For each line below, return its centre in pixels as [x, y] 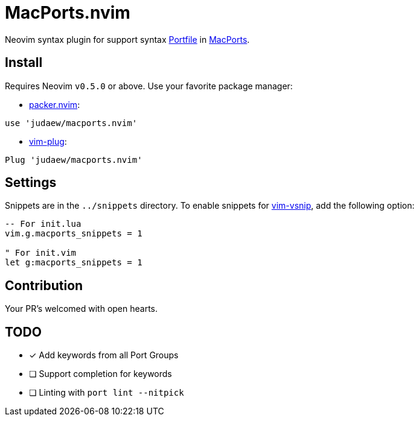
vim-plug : [48, 141]
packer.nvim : [55, 104]
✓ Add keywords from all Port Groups [104, 355]
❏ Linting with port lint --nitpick [107, 393]
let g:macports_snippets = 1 [74, 263]
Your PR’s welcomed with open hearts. [82, 309]
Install [24, 63]
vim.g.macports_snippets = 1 [74, 234]
